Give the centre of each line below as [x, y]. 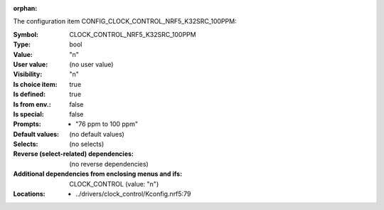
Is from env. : [32, 104]
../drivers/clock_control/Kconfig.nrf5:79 [133, 194]
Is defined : [30, 94]
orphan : [25, 8]
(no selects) [87, 144]
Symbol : [26, 34]
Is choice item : [35, 84]
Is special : [28, 114]
